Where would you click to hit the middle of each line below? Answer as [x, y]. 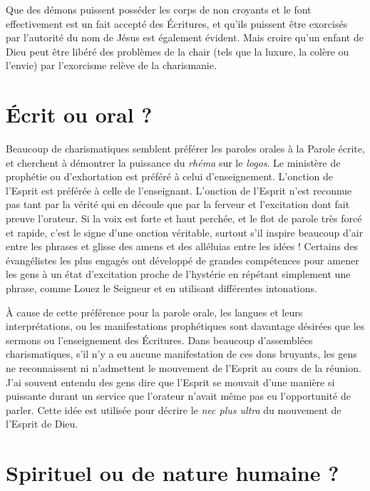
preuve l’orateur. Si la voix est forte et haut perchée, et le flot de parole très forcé [184, 218]
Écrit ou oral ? [79, 114]
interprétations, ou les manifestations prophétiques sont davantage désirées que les [185, 326]
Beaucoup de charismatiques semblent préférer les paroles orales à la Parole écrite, [185, 149]
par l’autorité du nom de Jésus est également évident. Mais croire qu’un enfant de [185, 37]
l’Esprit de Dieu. [42, 424]
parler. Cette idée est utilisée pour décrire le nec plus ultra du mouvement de [174, 409]
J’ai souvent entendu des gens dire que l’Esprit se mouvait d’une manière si [170, 382]
